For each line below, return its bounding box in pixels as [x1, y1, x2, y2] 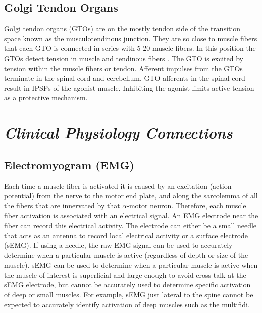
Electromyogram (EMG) [4, 156, 134, 172]
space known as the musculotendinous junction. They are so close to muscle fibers [4, 33, 257, 43]
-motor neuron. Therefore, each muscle [127, 200, 246, 211]
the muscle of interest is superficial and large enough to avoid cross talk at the [4, 269, 246, 280]
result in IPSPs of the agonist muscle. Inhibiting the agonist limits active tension [4, 82, 254, 93]
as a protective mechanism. [4, 92, 88, 103]
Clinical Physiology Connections [4, 122, 233, 143]
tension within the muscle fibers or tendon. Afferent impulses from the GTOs [4, 63, 243, 73]
